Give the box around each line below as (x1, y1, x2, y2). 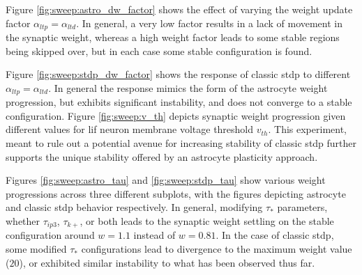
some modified (6, 242, 67, 256)
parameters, (277, 200, 328, 214)
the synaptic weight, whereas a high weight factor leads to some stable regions (6, 30, 340, 45)
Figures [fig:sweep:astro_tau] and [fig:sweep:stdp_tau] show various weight (6, 173, 326, 187)
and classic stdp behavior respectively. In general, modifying (6, 200, 263, 214)
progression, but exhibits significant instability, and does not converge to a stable (6, 95, 352, 109)
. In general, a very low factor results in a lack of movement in (76, 15, 343, 30)
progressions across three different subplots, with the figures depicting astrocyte (6, 186, 346, 201)
